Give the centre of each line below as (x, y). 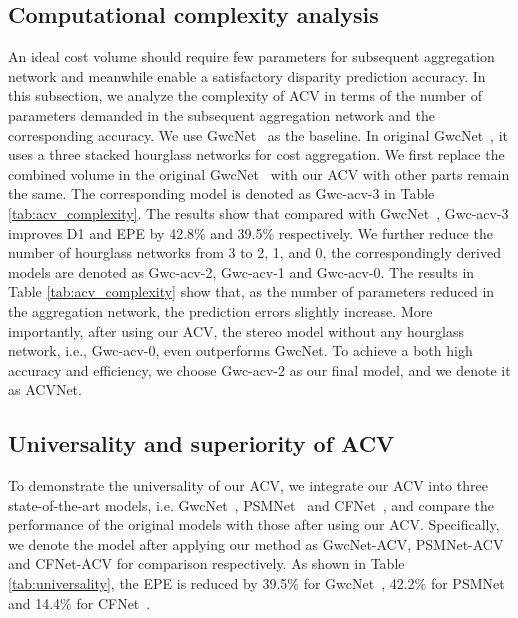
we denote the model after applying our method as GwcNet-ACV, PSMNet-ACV (256, 543)
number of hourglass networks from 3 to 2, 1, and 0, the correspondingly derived (254, 252)
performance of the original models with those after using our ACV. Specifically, (254, 524)
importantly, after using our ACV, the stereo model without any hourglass (236, 330)
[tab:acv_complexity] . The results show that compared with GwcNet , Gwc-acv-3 (258, 212)
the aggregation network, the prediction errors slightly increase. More (220, 310)
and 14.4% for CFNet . (79, 602)
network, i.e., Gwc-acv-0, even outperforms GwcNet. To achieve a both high (240, 350)
